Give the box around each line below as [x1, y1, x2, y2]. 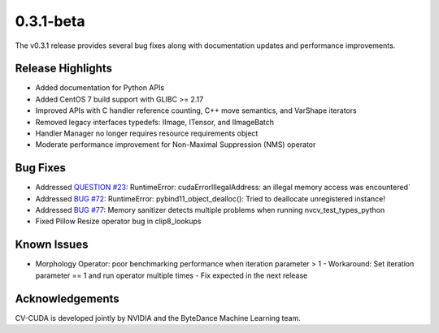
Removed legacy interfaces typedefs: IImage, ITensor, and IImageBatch [35, 117, 275, 127]
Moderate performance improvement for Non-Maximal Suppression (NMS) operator [35, 140, 316, 149]
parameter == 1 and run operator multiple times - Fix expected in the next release [35, 270, 308, 280]
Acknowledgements [15, 292, 120, 305]
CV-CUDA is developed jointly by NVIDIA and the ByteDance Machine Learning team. [15, 313, 301, 322]
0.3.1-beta [15, 12, 85, 30]
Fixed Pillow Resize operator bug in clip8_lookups [35, 216, 202, 227]
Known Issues [15, 238, 89, 252]
